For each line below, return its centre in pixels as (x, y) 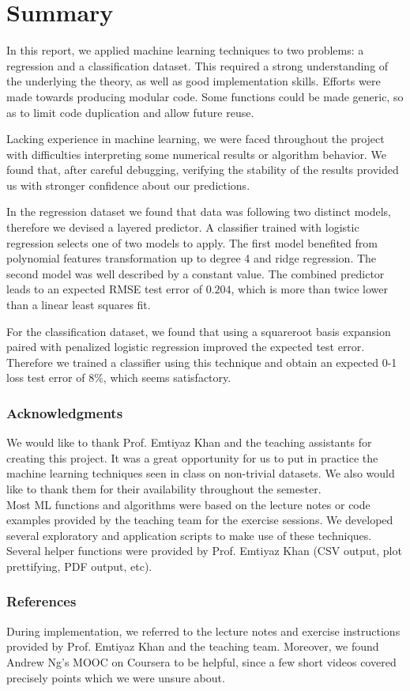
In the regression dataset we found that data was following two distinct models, (199, 211)
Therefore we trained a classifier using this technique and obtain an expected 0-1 (202, 362)
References (41, 601)
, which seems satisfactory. (167, 378)
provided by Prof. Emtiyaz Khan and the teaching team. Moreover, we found (193, 646)
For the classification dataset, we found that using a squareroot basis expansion (199, 331)
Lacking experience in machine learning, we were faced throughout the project (196, 139)
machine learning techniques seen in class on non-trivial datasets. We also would (201, 473)
